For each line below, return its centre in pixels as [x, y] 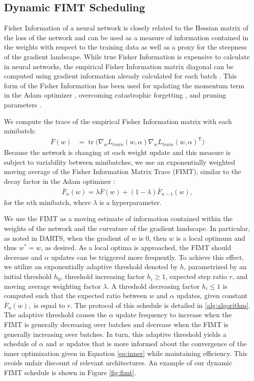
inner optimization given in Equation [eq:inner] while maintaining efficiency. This [126, 353]
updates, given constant [212, 295]
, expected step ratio [196, 276]
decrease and [23, 257]
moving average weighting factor [52, 286]
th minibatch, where [61, 202]
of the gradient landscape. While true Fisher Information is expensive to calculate [127, 56]
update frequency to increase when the [174, 315]
